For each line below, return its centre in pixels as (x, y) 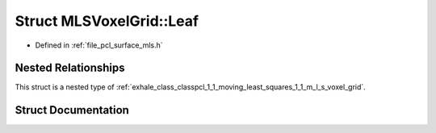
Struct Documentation (72, 110)
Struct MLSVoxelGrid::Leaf (107, 21)
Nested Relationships (70, 68)
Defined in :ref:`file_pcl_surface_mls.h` (99, 45)
